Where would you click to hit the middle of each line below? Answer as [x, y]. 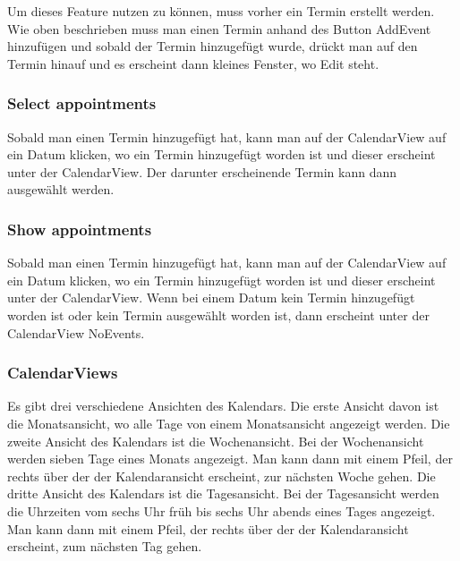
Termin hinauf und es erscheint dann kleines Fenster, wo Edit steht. [193, 63]
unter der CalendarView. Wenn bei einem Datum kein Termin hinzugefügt [211, 297]
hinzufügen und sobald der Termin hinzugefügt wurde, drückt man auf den [213, 46]
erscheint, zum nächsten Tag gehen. [105, 546]
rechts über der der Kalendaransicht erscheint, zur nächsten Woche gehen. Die [221, 476]
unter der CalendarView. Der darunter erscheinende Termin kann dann [202, 171]
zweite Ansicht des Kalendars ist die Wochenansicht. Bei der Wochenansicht [216, 441]
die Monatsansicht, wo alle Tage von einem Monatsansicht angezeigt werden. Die [229, 423]
